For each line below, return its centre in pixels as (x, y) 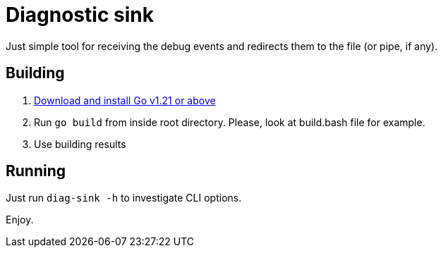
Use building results (80, 144)
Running (36, 171)
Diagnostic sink (80, 15)
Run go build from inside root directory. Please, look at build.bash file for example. (230, 122)
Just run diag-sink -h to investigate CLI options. (124, 198)
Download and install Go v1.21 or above (125, 100)
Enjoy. (20, 220)
